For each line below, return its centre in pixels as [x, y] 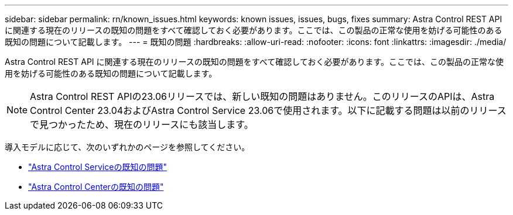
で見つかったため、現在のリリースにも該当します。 [142, 124]
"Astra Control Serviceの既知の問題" [98, 167]
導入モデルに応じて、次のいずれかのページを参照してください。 [127, 147]
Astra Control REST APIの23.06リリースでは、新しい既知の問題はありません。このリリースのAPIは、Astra [262, 96]
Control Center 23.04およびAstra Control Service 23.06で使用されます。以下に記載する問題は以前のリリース [268, 110]
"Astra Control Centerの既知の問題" [96, 187]
